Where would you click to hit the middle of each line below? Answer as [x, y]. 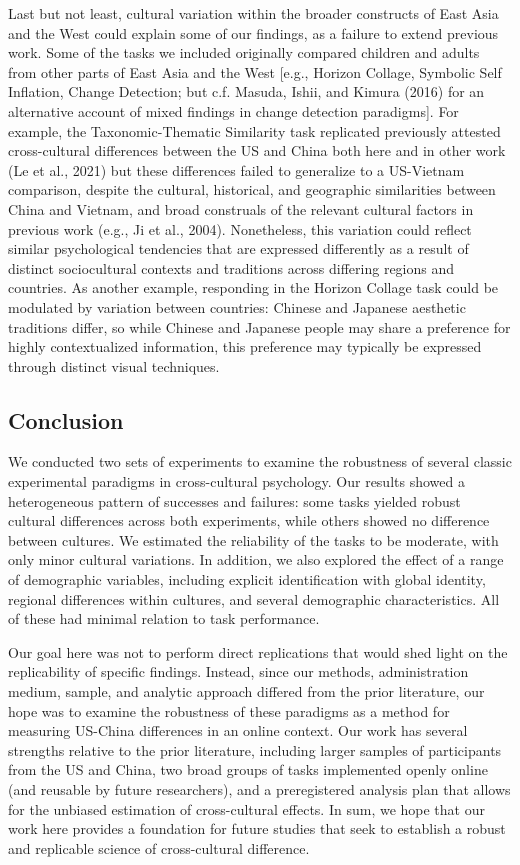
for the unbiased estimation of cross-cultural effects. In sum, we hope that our [246, 808]
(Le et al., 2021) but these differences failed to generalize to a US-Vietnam [236, 169]
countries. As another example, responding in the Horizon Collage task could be [253, 287]
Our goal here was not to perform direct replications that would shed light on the [258, 651]
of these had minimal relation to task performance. [164, 618]
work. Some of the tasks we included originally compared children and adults [244, 52]
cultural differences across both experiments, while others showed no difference [249, 520]
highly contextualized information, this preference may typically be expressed [245, 346]
